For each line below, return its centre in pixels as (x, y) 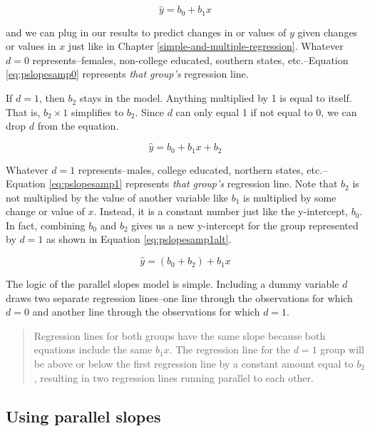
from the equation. (78, 126)
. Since (149, 111)
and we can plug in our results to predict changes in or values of (146, 32)
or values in (31, 46)
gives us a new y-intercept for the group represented (245, 225)
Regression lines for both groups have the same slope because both (180, 335)
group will (342, 349)
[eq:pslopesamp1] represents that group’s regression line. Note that (193, 183)
